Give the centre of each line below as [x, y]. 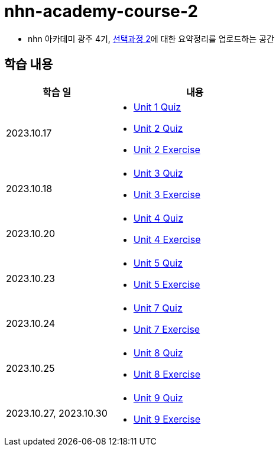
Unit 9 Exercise [167, 419]
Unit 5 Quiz [158, 263]
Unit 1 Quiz [157, 107]
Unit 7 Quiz [158, 308]
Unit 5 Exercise [167, 284]
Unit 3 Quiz [158, 173]
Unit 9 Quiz [158, 398]
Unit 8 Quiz [158, 353]
